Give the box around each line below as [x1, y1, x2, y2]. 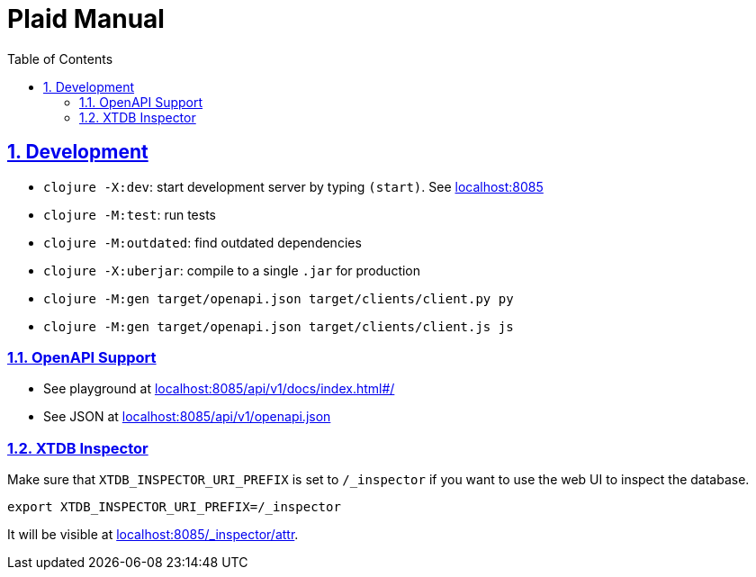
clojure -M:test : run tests [43, 206, 216, 222]
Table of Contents [7, 50, 113, 67]
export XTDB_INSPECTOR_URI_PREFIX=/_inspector [7, 500, 341, 515]
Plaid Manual [7, 4, 165, 34]
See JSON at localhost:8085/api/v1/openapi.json [43, 409, 331, 425]
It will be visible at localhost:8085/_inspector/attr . [7, 527, 299, 543]
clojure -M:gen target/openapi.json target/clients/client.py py [43, 291, 514, 306]
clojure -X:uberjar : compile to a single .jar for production [43, 262, 421, 278]
